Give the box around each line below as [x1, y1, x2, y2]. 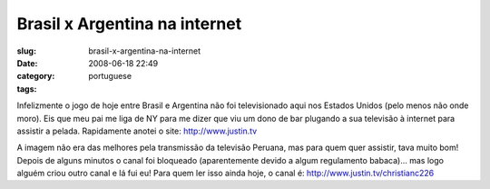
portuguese [88, 71, 132, 82]
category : [16, 71, 55, 82]
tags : [16, 83, 37, 94]
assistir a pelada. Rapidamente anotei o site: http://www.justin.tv [16, 125, 258, 136]
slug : [16, 45, 36, 56]
